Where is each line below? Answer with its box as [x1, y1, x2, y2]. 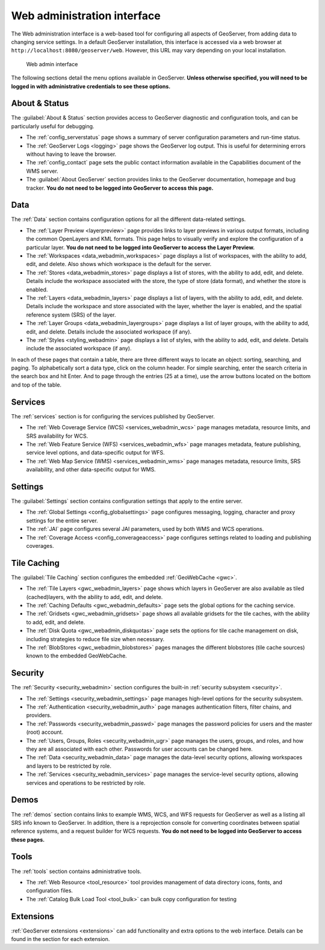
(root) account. [26, 728, 63, 736]
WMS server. [26, 167, 58, 175]
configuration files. [26, 887, 73, 894]
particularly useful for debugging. [11, 122, 94, 129]
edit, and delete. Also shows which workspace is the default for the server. [26, 261, 212, 268]
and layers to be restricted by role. [26, 762, 111, 769]
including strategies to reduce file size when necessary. [26, 635, 165, 642]
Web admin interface [26, 60, 78, 67]
